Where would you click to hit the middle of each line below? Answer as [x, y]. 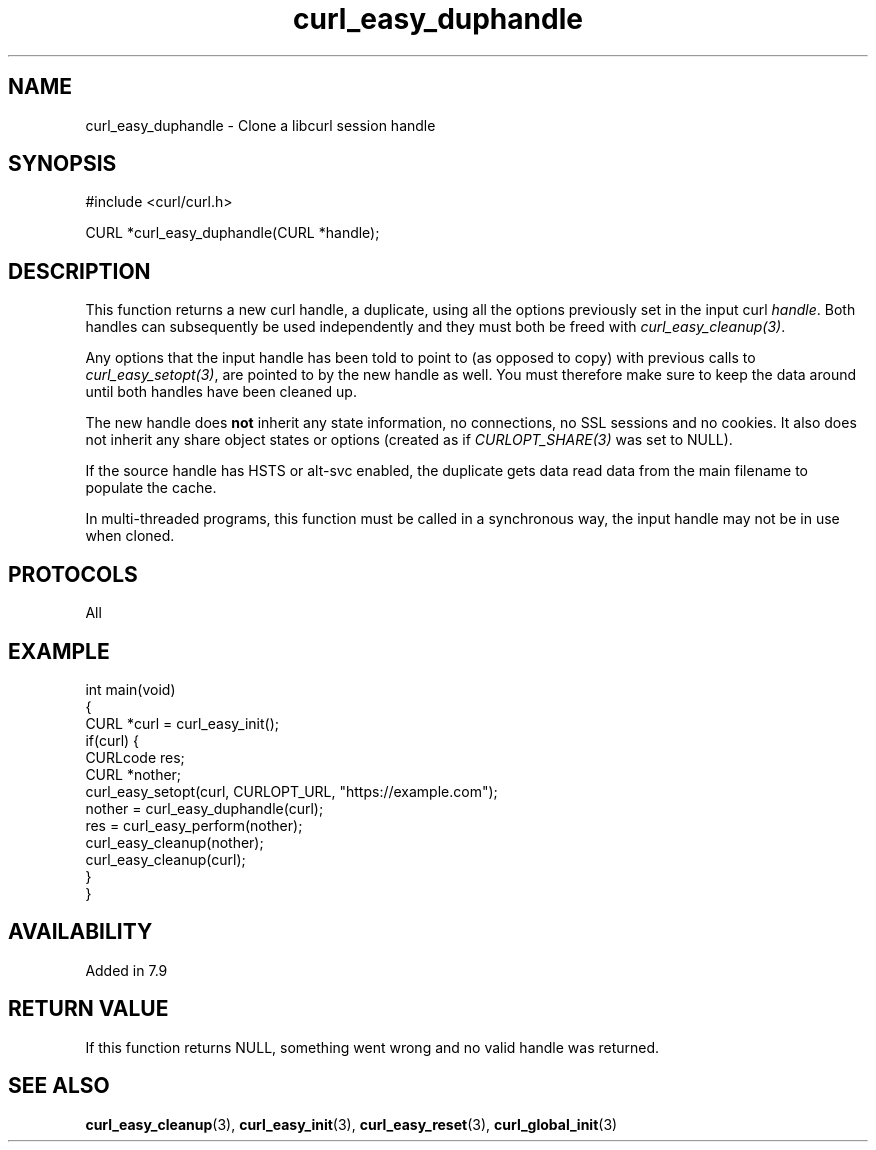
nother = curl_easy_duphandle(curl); [204, 808]
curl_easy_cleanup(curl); [165, 859]
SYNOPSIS [62, 164]
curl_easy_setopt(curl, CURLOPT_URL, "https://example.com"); [291, 791]
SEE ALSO [59, 1086]
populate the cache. [151, 488]
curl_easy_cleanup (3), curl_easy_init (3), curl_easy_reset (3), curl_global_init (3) [351, 1124]
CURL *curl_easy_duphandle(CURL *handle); [232, 233]
